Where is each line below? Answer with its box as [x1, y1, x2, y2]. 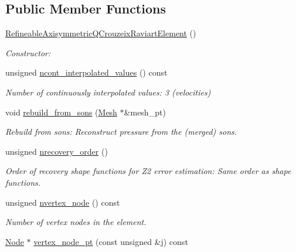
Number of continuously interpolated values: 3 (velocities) [5, 86, 211, 98]
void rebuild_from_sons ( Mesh [5, 105, 117, 118]
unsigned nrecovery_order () [5, 145, 108, 157]
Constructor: [5, 46, 51, 59]
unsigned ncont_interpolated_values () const [5, 66, 168, 79]
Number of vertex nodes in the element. [5, 216, 147, 228]
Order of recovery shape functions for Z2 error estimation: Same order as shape [5, 165, 291, 177]
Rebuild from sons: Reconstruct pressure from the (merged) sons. [5, 125, 237, 138]
